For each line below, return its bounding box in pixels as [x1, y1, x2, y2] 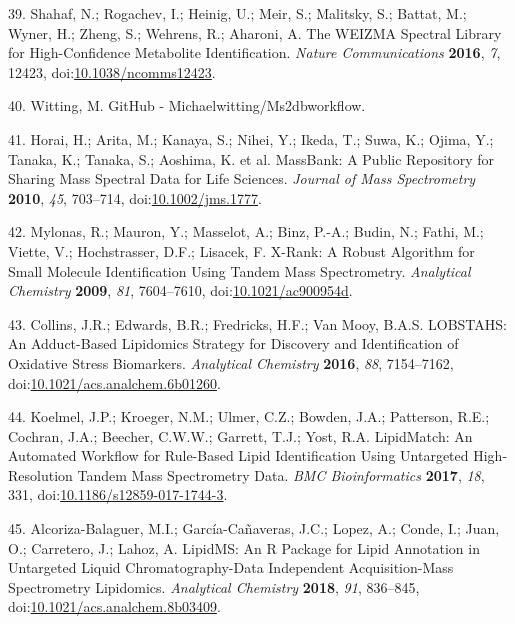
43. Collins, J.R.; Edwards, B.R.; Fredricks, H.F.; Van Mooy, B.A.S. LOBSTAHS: [8, 313, 507, 334]
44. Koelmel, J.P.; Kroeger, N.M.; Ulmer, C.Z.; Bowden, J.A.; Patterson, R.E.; [8, 406, 490, 427]
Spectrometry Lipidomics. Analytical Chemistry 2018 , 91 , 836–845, [8, 576, 420, 597]
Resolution [8, 464, 73, 485]
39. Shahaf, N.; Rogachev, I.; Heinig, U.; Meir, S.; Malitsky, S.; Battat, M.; [8, 3, 467, 23]
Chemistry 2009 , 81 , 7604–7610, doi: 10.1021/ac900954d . [8, 280, 353, 301]
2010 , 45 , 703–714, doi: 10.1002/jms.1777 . [8, 187, 262, 208]
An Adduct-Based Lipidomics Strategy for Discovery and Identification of [8, 333, 459, 354]
